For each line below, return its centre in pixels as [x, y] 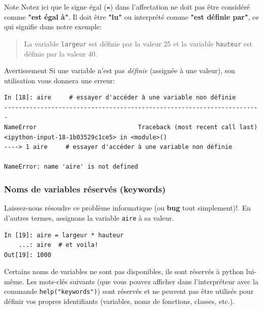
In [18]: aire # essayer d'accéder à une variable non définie [120, 98]
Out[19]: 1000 [28, 255]
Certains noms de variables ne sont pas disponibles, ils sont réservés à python [124, 271]
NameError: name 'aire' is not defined [71, 167]
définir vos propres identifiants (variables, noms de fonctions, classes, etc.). [119, 301]
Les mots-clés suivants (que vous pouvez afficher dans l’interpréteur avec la [142, 281]
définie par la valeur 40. [61, 53]
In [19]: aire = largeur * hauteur [64, 235]
